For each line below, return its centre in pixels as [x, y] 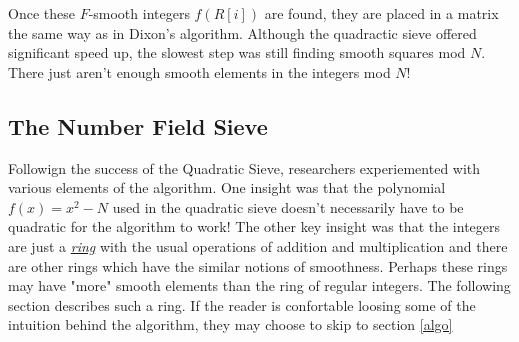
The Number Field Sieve [138, 125]
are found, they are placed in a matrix [381, 13]
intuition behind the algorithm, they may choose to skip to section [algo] [230, 324]
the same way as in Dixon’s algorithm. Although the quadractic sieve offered [242, 32]
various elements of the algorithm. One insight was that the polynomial [227, 187]
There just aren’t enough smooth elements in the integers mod [199, 71]
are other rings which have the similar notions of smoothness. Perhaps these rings [258, 265]
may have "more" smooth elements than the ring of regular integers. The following [259, 285]
